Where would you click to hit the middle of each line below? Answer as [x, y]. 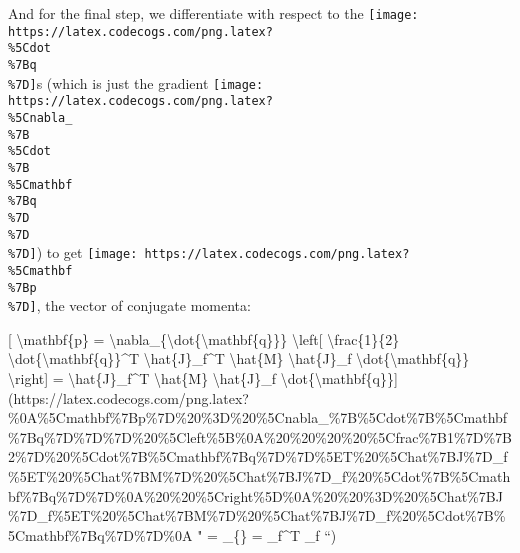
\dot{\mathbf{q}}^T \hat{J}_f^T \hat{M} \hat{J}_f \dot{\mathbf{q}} [239, 358]
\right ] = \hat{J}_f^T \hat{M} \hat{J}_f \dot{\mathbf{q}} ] [203, 378]
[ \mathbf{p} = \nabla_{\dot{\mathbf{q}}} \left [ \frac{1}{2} [204, 338]
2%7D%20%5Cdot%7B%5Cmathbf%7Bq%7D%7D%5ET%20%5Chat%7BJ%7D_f [258, 456]
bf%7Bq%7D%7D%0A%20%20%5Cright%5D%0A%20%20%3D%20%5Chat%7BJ [255, 495]
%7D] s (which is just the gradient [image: [136, 82]
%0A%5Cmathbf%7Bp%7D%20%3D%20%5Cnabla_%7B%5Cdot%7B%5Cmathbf [258, 417]
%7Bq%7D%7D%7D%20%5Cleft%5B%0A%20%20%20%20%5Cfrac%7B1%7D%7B [260, 436]
